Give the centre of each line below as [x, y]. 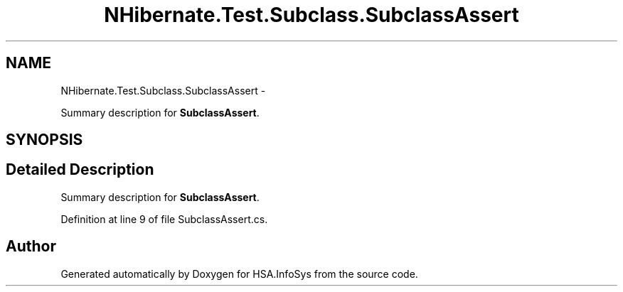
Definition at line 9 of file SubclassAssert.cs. [164, 219]
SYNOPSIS [44, 140]
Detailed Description [80, 170]
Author [31, 247]
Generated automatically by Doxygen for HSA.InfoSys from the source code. [239, 274]
